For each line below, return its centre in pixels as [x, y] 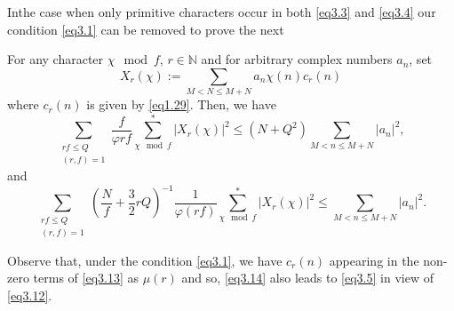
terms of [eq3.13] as [86, 278]
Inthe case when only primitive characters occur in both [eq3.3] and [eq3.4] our [222, 12]
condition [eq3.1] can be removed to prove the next [146, 29]
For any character [56, 59]
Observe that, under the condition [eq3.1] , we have [145, 260]
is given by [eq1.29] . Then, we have [181, 104]
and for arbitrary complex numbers [297, 59]
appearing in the [374, 260]
